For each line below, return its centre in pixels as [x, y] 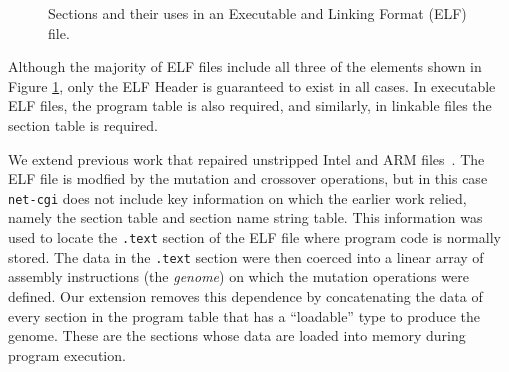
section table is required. [83, 124]
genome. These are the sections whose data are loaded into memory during [237, 335]
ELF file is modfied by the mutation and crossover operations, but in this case [248, 178]
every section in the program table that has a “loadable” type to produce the [244, 315]
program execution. [67, 354]
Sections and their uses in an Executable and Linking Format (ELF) [257, 13]
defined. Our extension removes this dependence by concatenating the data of [245, 295]
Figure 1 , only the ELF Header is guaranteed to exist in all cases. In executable [252, 85]
